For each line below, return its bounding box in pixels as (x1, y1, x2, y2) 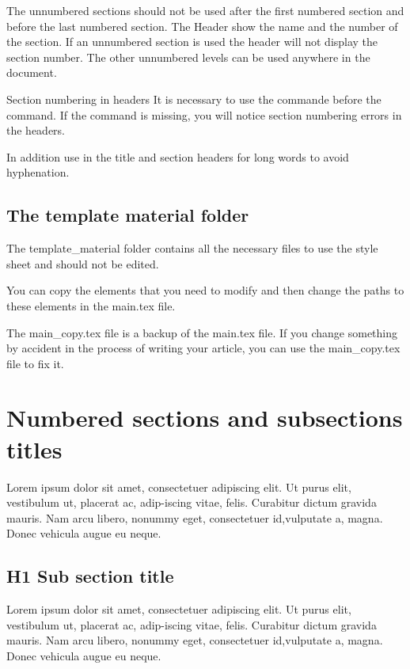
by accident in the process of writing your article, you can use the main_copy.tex (6, 340, 401, 356)
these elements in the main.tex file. (6, 297, 176, 314)
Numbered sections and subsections (6, 401, 403, 434)
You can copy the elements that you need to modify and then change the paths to (6, 282, 404, 298)
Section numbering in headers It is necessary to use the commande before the (6, 90, 382, 107)
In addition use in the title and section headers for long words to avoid (6, 148, 349, 165)
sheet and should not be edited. (6, 255, 159, 272)
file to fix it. (6, 355, 64, 371)
